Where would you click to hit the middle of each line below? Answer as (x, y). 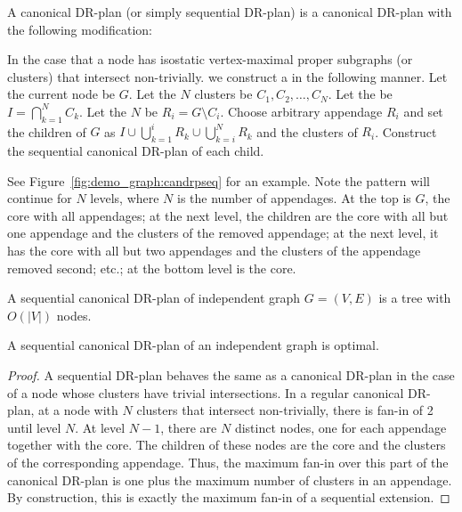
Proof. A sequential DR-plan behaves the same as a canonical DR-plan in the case (231, 375)
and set (423, 111)
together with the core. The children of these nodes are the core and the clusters (227, 445)
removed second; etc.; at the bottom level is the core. (152, 268)
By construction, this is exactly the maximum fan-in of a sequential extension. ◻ (229, 497)
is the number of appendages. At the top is (294, 198)
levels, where (125, 198)
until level (34, 427)
